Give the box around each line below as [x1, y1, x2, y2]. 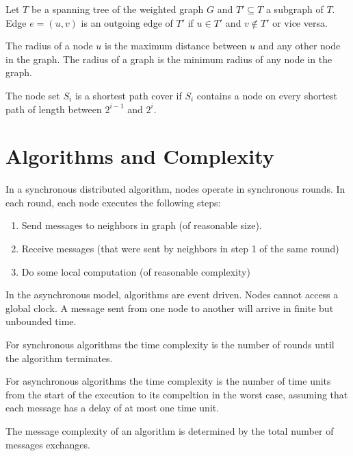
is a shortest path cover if [75, 88, 182, 102]
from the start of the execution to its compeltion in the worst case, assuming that [5, 387, 348, 401]
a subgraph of [265, 2, 324, 16]
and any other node [258, 38, 341, 53]
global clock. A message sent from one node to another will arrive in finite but [5, 300, 334, 315]
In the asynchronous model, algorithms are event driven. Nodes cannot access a [5, 287, 339, 302]
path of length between [5, 101, 102, 116]
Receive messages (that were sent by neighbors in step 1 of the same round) [21, 241, 339, 256]
